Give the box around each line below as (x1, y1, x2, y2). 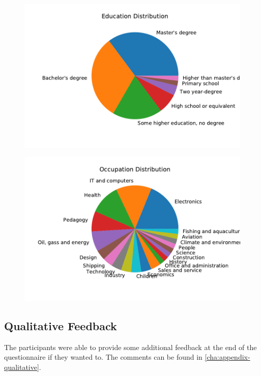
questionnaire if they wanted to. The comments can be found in (4, 352, 202, 362)
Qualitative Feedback (4, 317, 117, 333)
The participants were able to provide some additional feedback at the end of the (4, 341, 257, 352)
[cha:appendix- (205, 352, 250, 362)
